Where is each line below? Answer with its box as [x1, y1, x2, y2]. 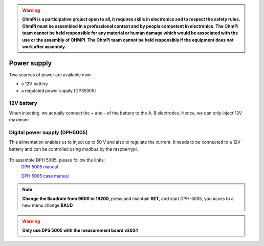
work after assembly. [22, 44, 66, 49]
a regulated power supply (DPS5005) [21, 88, 96, 93]
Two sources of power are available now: [9, 71, 92, 78]
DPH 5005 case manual [21, 173, 69, 179]
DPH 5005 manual [21, 164, 58, 170]
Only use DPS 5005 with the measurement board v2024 [22, 227, 138, 233]
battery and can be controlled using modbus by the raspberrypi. [9, 146, 138, 152]
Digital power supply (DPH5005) [9, 129, 88, 135]
